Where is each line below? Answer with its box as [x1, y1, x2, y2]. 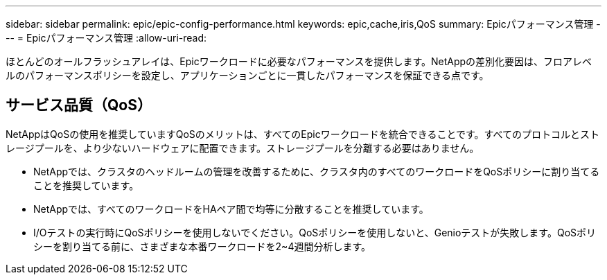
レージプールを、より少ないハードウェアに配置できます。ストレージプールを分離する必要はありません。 [6, 141, 480, 154]
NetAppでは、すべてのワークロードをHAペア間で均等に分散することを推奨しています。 [33, 202, 429, 215]
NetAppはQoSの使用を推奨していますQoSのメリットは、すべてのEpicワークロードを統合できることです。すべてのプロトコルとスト [6, 128, 600, 140]
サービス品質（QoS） [6, 96, 152, 114]
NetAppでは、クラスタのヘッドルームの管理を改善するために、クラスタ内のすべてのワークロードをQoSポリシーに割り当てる [33, 165, 600, 177]
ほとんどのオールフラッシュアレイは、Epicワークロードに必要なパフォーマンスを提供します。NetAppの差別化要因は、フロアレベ [6, 55, 592, 67]
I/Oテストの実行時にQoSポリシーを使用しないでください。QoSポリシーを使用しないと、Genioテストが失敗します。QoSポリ [33, 226, 597, 238]
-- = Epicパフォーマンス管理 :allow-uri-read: [6, 32, 207, 44]
